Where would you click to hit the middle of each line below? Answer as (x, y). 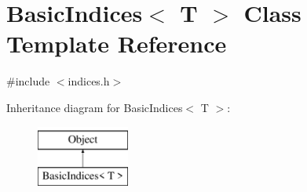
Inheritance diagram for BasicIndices (95, 107)
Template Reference (117, 43)
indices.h (89, 81)
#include (28, 81)
